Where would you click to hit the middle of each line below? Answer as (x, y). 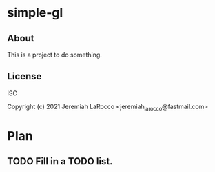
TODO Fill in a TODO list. (60, 161)
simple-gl (35, 13)
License (24, 76)
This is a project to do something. (54, 55)
